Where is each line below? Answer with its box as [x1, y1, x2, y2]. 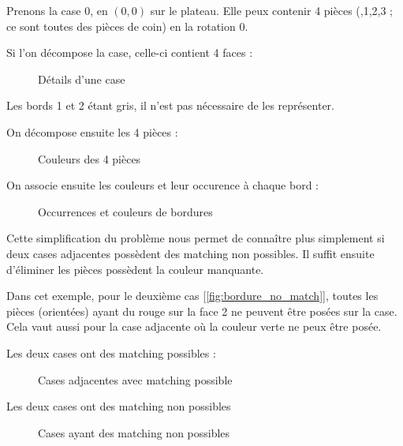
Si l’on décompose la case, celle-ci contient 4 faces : [6, 44, 253, 61]
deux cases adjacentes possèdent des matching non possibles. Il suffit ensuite [6, 245, 375, 261]
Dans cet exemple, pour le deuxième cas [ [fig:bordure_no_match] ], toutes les [6, 287, 379, 304]
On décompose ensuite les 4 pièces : [6, 123, 178, 140]
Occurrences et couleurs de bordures [38, 203, 213, 219]
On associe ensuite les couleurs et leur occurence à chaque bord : [6, 177, 319, 193]
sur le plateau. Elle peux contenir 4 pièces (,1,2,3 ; [150, 2, 393, 18]
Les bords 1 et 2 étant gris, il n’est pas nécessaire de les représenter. [6, 97, 334, 114]
